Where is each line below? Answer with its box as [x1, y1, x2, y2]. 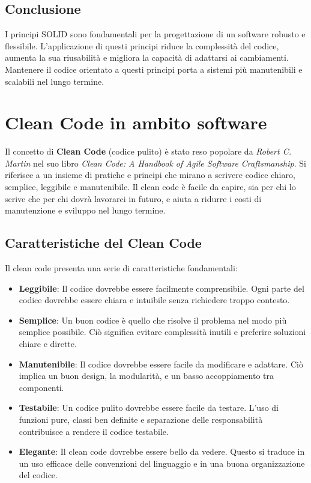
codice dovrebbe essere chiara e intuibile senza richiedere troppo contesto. [19, 294, 290, 306]
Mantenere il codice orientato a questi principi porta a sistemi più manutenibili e [5, 63, 303, 75]
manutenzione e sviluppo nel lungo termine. [5, 204, 166, 217]
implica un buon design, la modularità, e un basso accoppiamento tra [19, 369, 274, 382]
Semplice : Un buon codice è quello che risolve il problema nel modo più [19, 313, 287, 326]
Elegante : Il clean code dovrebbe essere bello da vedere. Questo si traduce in [19, 445, 305, 458]
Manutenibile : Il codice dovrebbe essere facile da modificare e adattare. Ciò [19, 357, 303, 370]
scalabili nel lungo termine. [5, 75, 104, 87]
